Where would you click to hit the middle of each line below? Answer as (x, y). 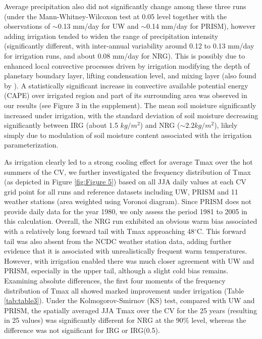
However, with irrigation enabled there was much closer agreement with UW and (129, 260)
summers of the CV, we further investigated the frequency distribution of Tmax (127, 172)
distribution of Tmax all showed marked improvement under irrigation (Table (124, 290)
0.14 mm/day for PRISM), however (201, 26)
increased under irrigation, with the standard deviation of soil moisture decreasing (131, 115)
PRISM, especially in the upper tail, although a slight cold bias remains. (116, 271)
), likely (226, 125)
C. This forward (221, 231)
